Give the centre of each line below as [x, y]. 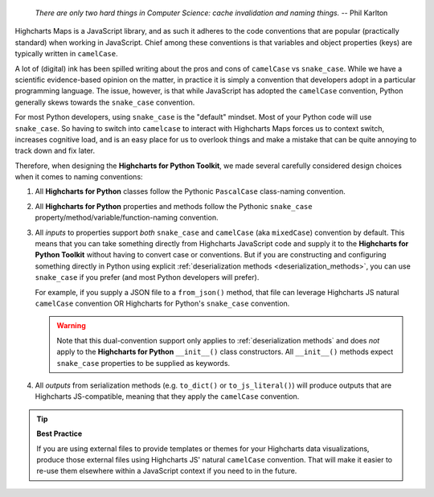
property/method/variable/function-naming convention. [127, 218]
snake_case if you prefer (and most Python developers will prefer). [147, 277]
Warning [71, 326]
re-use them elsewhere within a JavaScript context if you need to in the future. [167, 471]
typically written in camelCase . [66, 54]
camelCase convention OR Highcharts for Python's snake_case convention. [162, 303]
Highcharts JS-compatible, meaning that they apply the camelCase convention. [167, 396]
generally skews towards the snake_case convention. [105, 102]
